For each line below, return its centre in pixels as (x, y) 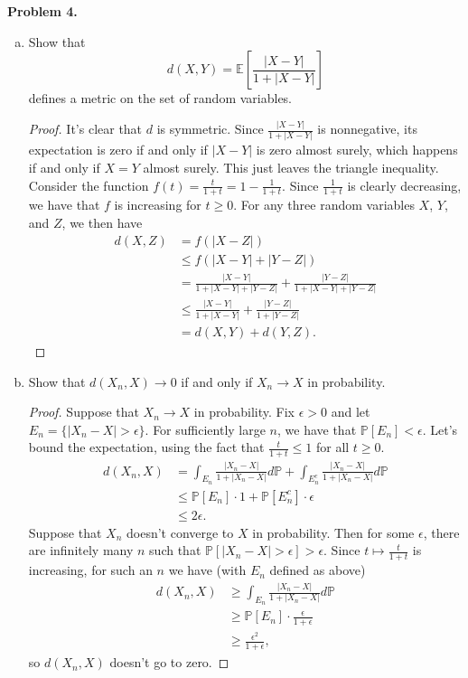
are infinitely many (81, 550)
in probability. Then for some (333, 532)
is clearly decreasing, (404, 185)
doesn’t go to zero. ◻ (169, 662)
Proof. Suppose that (84, 412)
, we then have (102, 223)
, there (441, 532)
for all (332, 447)
